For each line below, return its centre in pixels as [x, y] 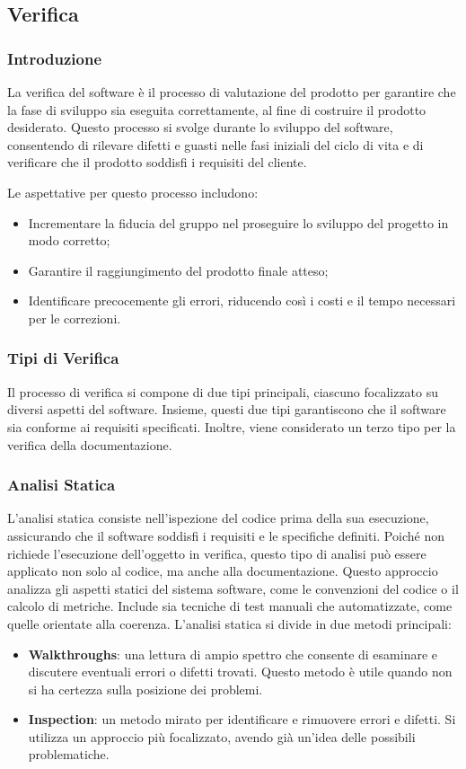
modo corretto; [69, 240]
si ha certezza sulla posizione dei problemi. [145, 689]
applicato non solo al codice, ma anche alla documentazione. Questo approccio [223, 571]
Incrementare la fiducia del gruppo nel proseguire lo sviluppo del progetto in [238, 222]
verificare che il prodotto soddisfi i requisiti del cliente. [157, 162]
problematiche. [69, 754]
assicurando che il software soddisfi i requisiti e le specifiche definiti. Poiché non [226, 535]
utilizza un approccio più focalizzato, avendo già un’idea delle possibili [222, 736]
